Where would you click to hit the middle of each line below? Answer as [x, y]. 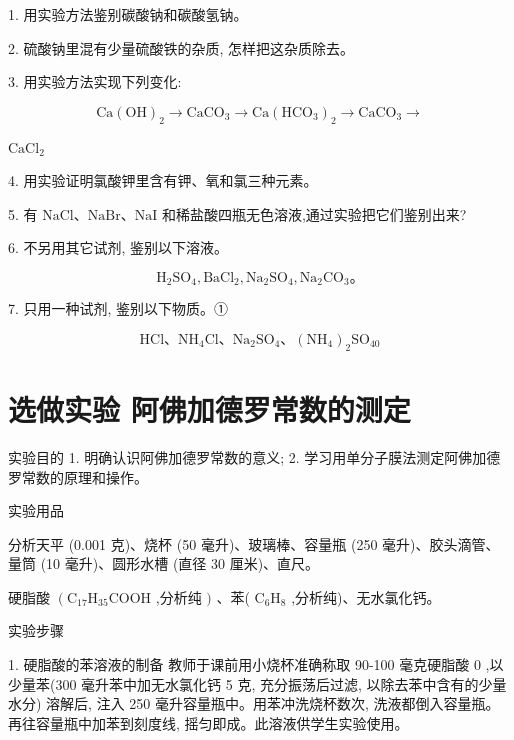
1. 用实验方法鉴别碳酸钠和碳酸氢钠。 [128, 14]
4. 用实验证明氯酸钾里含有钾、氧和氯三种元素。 [163, 180]
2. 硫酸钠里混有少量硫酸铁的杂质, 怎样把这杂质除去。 [181, 47]
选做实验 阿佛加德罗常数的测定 [209, 408]
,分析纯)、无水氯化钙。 [366, 596]
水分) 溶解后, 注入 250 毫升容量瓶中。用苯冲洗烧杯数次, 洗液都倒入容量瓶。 [254, 703]
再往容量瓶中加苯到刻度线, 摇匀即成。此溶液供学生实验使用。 [208, 722]
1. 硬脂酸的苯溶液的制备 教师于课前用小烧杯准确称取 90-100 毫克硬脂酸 [239, 664]
